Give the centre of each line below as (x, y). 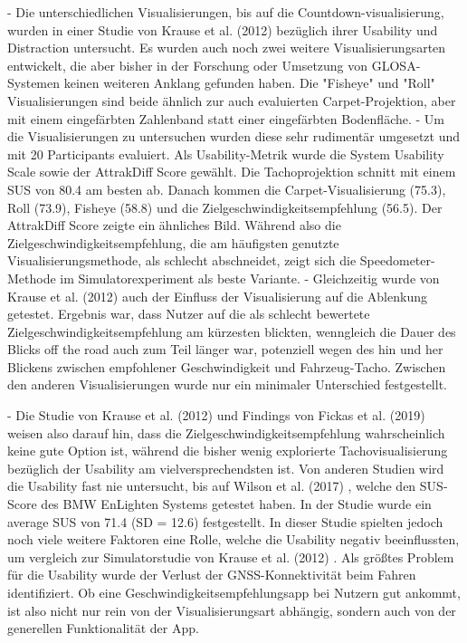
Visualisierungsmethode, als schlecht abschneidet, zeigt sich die (182, 260)
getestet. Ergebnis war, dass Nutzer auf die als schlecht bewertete (189, 314)
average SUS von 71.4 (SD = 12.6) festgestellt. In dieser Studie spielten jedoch (225, 521)
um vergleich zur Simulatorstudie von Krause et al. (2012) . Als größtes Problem (231, 557)
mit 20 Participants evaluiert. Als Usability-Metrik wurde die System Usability (226, 154)
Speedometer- (397, 260)
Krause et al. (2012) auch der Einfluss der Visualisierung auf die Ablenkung (217, 296)
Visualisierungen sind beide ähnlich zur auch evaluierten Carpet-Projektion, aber (232, 100)
